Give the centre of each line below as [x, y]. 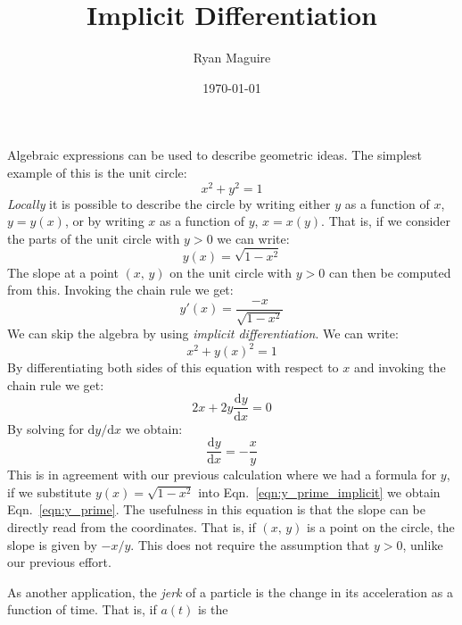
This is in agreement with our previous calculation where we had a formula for [222, 475]
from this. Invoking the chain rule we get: [120, 290]
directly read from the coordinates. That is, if [132, 526]
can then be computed [390, 272]
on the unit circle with [231, 272]
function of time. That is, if [82, 609]
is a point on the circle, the [381, 526]
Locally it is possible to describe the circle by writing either [169, 203]
